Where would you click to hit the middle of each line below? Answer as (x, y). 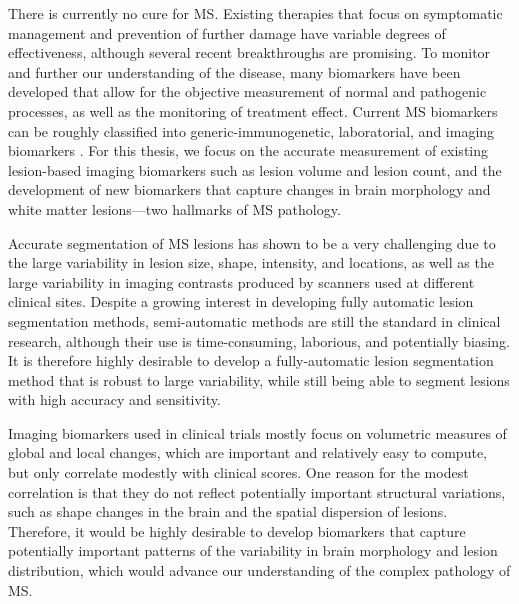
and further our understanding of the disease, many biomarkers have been (234, 71)
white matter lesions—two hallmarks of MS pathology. (174, 208)
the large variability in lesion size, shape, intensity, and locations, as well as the (251, 262)
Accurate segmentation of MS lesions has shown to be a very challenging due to (252, 242)
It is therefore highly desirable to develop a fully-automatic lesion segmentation (251, 360)
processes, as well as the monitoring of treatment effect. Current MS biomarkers (253, 110)
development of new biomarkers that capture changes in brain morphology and (249, 189)
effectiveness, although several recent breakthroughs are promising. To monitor (249, 52)
